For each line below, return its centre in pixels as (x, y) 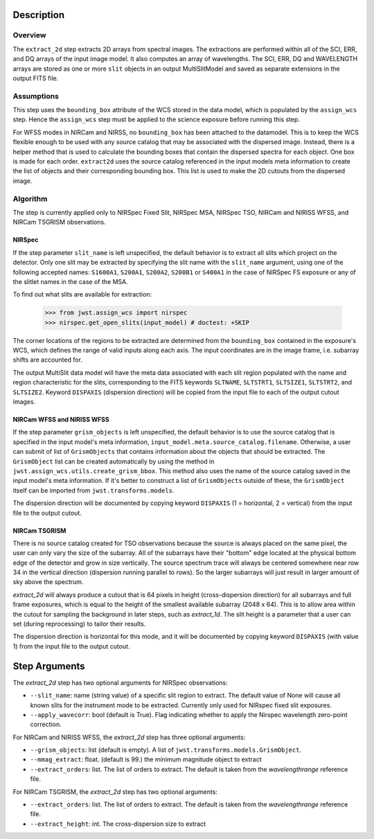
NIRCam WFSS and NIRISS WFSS (61, 419)
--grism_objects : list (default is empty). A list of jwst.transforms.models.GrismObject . (166, 750)
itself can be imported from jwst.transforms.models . (93, 490)
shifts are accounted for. (48, 360)
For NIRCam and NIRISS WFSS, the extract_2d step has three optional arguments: (129, 737)
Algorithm (30, 199)
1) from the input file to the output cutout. (71, 646)
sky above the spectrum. (48, 582)
